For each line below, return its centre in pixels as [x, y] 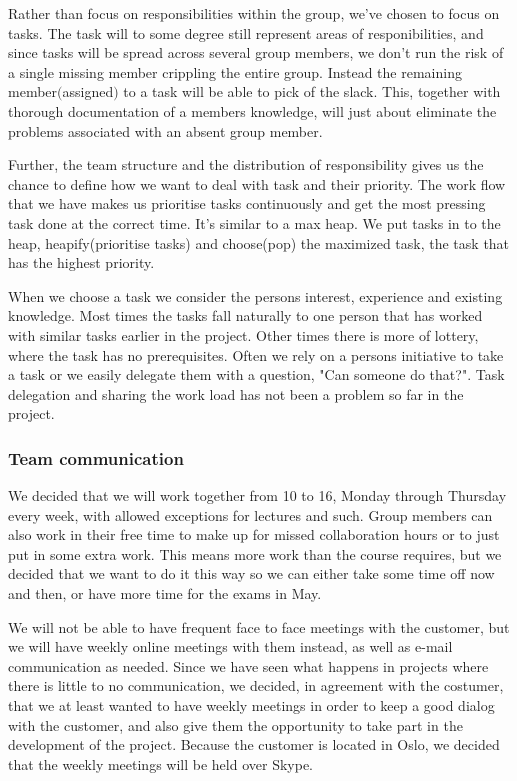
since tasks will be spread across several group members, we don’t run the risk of [256, 52]
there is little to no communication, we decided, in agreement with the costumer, [256, 685]
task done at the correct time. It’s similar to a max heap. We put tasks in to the [254, 222]
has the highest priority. [81, 262]
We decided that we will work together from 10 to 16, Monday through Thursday [257, 495]
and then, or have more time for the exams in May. [165, 593]
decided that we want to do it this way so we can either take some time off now [251, 573]
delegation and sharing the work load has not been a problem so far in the [236, 393]
